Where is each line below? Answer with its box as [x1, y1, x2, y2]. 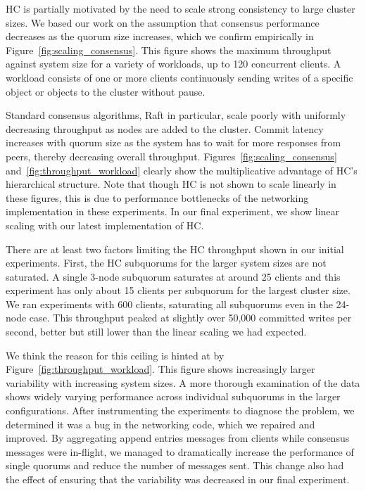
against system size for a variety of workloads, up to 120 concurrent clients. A [6, 56, 341, 71]
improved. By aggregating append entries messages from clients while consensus [6, 431, 350, 445]
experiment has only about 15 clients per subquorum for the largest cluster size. [6, 283, 351, 298]
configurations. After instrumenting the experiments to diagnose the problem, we [6, 403, 355, 418]
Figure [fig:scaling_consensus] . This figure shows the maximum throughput [6, 42, 332, 57]
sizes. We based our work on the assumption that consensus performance [6, 15, 320, 30]
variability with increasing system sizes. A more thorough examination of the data [6, 375, 360, 390]
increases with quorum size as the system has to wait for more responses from [6, 135, 341, 150]
